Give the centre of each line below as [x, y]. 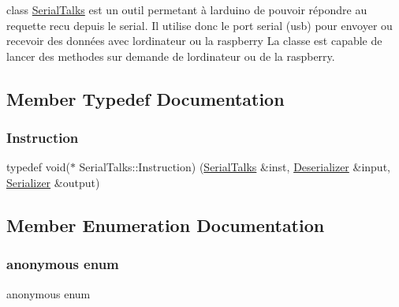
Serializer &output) [53, 182]
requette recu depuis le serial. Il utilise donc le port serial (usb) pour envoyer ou [199, 25]
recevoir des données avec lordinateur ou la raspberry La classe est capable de [194, 41]
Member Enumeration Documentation [166, 225]
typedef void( [38, 167]
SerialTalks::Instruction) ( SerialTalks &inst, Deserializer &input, [235, 167]
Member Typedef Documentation [145, 98]
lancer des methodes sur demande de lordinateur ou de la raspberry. [171, 56]
